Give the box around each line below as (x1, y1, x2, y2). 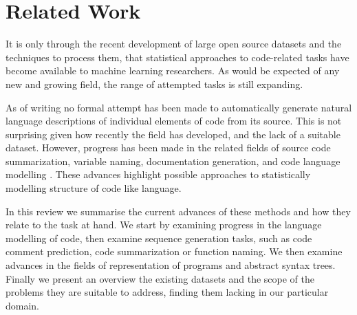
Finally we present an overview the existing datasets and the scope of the (6, 271, 315, 285)
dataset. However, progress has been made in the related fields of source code (6, 140, 331, 155)
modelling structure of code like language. (6, 181, 182, 195)
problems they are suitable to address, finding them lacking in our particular (6, 285, 329, 299)
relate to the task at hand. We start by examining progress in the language (6, 217, 322, 232)
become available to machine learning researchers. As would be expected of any (6, 63, 340, 78)
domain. (6, 298, 40, 312)
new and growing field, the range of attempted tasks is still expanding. (6, 76, 303, 91)
